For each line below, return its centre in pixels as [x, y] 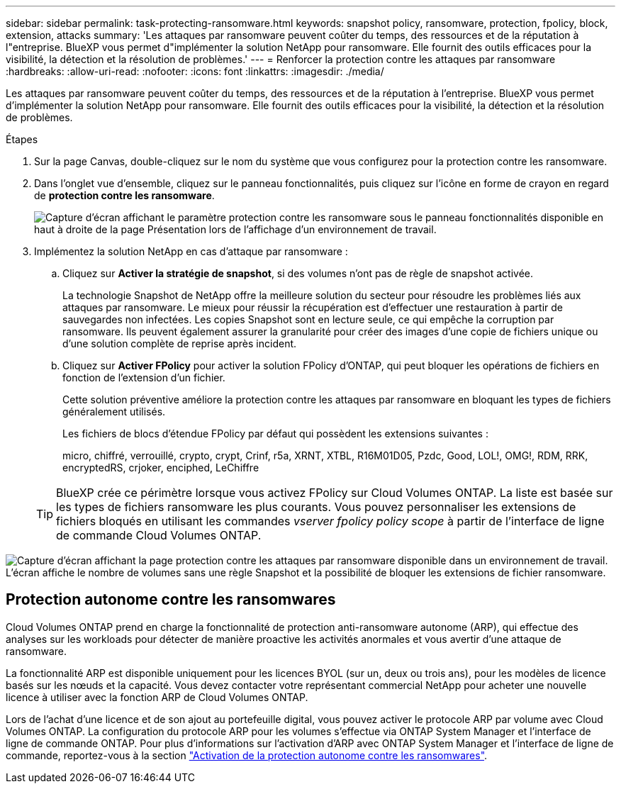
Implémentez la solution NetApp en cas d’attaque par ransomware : [191, 251]
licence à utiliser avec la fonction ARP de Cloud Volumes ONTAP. [157, 697]
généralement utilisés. [114, 412]
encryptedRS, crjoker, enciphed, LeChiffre [161, 468]
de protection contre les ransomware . [124, 195]
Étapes [22, 139]
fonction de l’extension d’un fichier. [144, 377]
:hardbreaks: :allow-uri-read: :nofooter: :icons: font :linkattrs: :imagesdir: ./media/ [195, 71]
